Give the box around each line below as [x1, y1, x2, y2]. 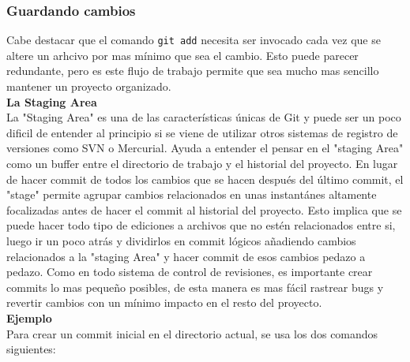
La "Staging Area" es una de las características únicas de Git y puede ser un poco [6, 109, 401, 125]
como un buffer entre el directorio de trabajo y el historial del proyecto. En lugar [6, 155, 398, 172]
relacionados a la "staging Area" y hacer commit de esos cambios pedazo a [6, 248, 366, 264]
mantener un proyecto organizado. [6, 78, 171, 95]
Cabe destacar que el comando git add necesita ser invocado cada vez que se [6, 32, 381, 48]
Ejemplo [6, 309, 52, 326]
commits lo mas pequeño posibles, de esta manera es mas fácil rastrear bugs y [6, 278, 384, 295]
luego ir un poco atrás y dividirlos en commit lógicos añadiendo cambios [6, 233, 356, 248]
